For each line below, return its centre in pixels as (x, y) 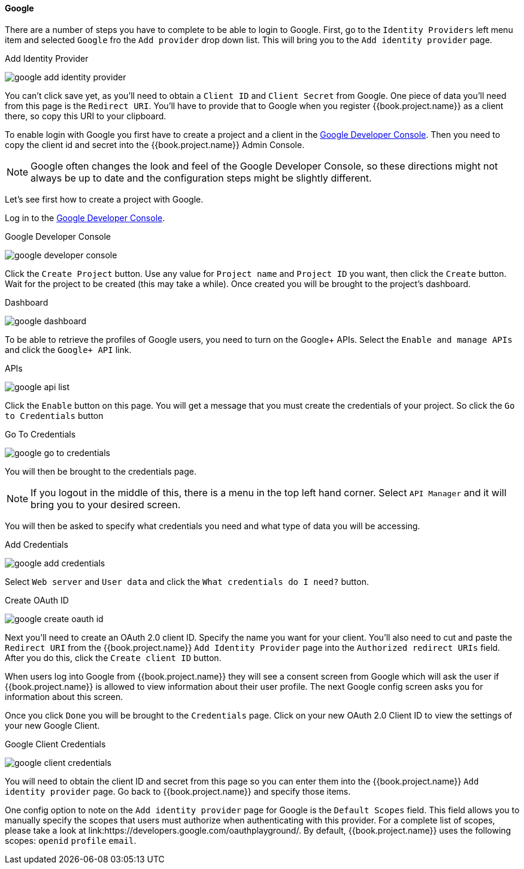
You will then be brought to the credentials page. (101, 471)
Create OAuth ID (37, 600)
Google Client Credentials (55, 744)
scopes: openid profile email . (71, 840)
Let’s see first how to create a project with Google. (104, 199)
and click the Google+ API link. (68, 349)
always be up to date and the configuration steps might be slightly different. (201, 178)
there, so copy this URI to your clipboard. (86, 116)
